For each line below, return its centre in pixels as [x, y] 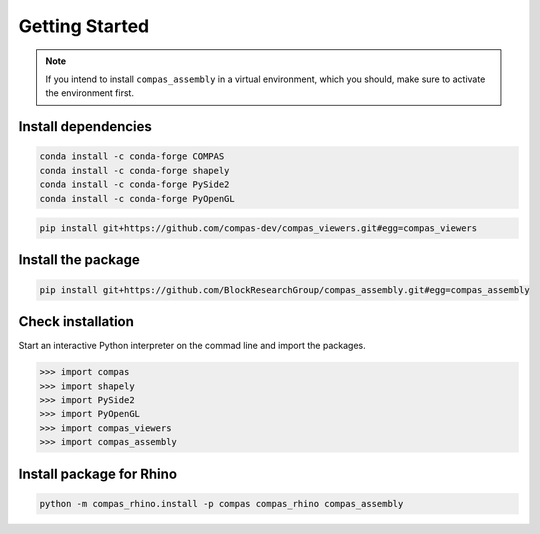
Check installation [76, 321]
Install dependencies [85, 126]
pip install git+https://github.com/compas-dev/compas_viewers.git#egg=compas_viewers [258, 228]
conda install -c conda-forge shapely [134, 170]
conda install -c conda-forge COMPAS [132, 156]
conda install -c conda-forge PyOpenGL [137, 198]
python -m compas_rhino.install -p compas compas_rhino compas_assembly [221, 503]
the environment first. [90, 93]
